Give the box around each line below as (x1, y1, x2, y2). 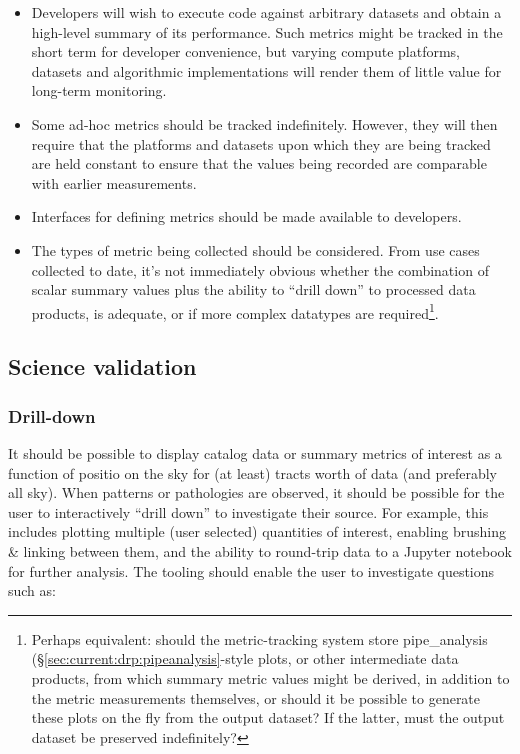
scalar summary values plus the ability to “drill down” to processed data (31, 279, 476, 300)
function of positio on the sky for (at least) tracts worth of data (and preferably (8, 462, 497, 483)
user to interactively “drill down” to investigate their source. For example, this (8, 501, 489, 522)
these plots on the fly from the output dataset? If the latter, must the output (31, 707, 505, 728)
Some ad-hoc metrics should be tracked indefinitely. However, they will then (31, 113, 498, 134)
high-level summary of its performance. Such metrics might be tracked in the (31, 21, 503, 42)
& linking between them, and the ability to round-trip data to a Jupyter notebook (8, 540, 512, 561)
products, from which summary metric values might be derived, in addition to (31, 667, 510, 688)
